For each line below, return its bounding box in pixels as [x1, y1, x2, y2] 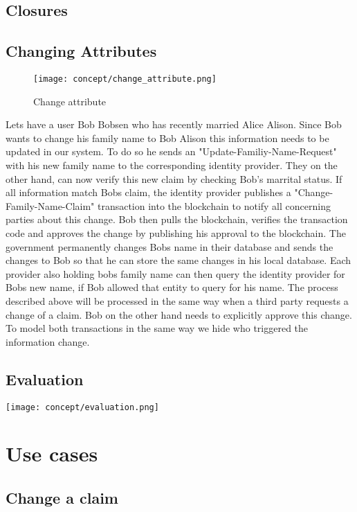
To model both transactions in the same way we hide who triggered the [6, 321, 309, 335]
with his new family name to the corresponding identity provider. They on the [6, 158, 338, 173]
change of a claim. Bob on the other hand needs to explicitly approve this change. [6, 307, 352, 321]
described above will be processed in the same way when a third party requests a [6, 293, 349, 308]
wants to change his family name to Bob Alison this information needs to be [6, 130, 329, 145]
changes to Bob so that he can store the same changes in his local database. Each [6, 253, 351, 267]
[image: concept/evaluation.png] [6, 402, 159, 412]
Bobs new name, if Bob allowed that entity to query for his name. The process [6, 280, 338, 294]
